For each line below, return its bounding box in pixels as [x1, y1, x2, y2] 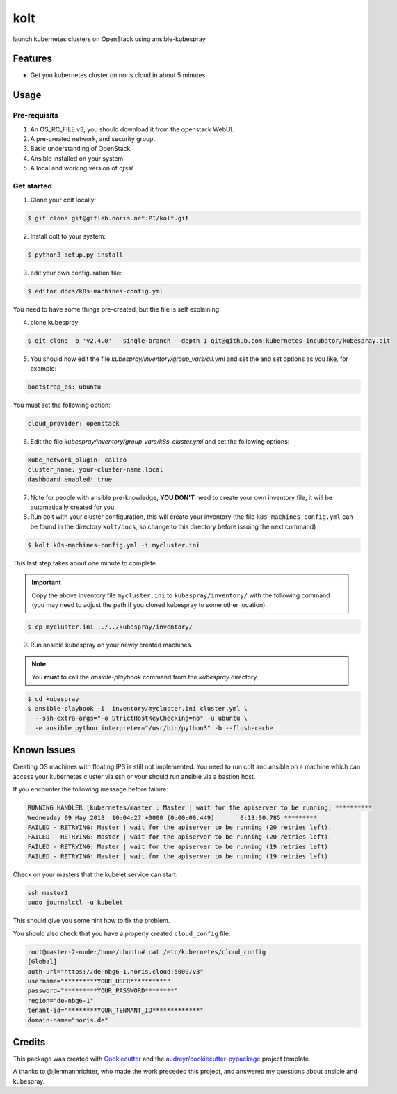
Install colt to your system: [30, 232, 106, 241]
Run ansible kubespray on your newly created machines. [30, 641, 193, 649]
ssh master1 [27, 889, 69, 897]
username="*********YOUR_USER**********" [27, 977, 171, 985]
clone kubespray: [30, 318, 80, 326]
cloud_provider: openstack [27, 419, 120, 427]
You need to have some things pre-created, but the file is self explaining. [13, 305, 222, 314]
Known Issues [13, 744, 76, 756]
